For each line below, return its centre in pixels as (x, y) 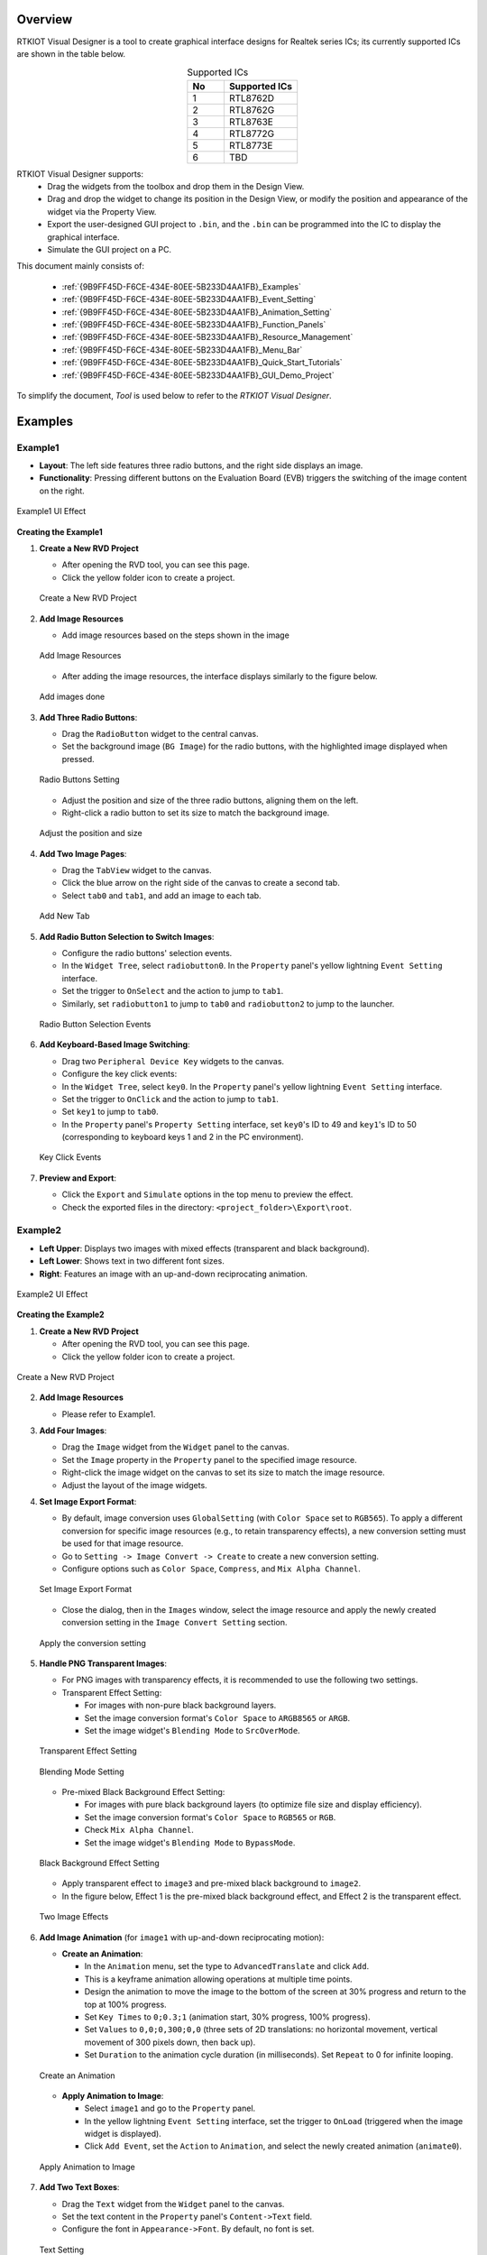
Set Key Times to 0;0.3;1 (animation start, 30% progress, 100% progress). (227, 2017)
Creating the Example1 (60, 531)
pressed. (78, 759)
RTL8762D (252, 97)
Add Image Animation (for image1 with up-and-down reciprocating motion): (182, 1937)
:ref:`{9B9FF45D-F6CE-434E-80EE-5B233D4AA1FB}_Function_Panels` (194, 324)
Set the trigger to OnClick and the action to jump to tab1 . (170, 1099)
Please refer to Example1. (109, 1414)
